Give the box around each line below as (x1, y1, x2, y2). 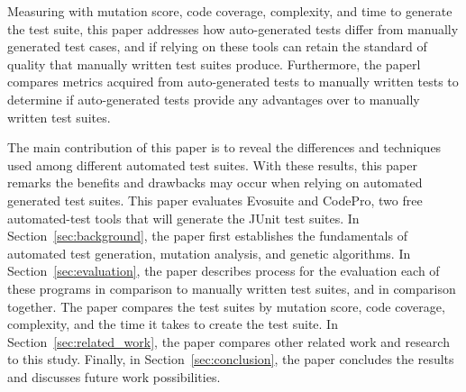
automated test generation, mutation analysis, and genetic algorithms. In (7, 243, 411, 262)
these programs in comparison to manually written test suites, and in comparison (7, 278, 456, 297)
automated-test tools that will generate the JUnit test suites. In (7, 208, 360, 227)
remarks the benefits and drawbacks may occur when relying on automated (7, 173, 423, 192)
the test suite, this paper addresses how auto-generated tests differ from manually (7, 19, 459, 38)
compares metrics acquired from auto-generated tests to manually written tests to (7, 72, 459, 91)
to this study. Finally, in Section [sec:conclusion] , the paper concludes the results (7, 350, 454, 369)
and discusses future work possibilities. (7, 367, 221, 386)
